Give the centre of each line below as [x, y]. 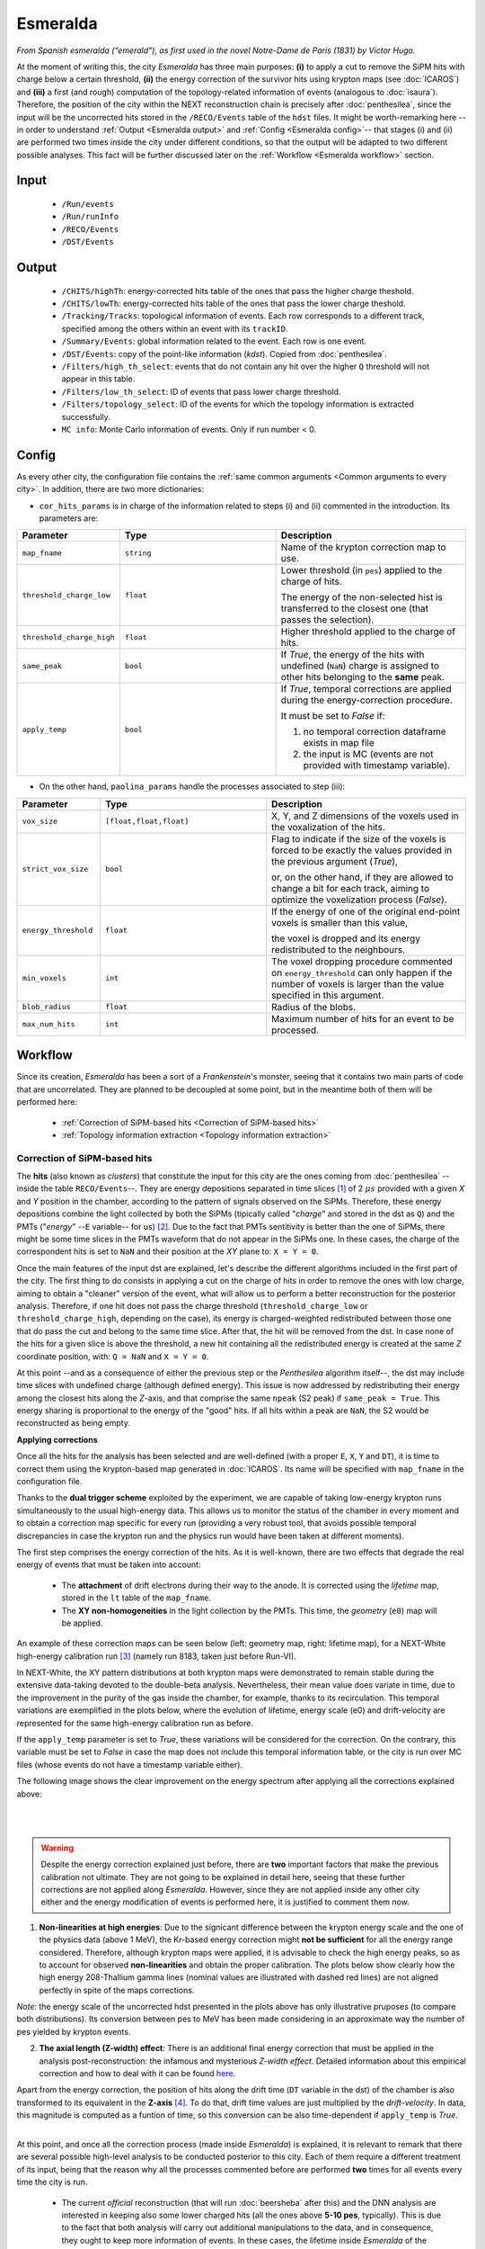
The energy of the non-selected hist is [362, 597]
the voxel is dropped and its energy [346, 938]
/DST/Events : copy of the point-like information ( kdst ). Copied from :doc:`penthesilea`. [224, 354]
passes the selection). [327, 620]
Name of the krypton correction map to [363, 547]
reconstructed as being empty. [73, 1423]
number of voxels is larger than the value [357, 983]
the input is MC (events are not [368, 754]
